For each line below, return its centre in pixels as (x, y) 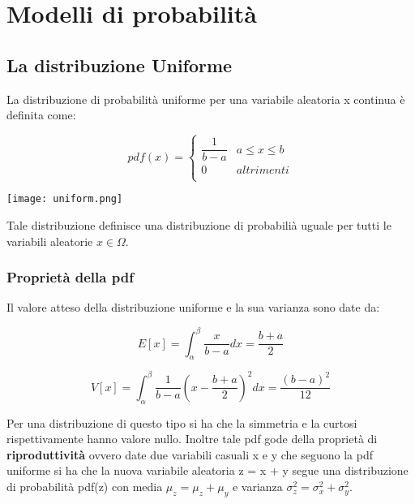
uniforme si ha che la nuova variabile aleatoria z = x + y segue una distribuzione (207, 470)
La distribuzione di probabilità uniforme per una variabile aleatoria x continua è (206, 99)
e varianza (257, 487)
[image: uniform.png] (65, 199)
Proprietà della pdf (70, 277)
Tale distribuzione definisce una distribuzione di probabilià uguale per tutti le (199, 225)
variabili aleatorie (50, 241)
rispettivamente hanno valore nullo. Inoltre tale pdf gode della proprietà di (192, 439)
